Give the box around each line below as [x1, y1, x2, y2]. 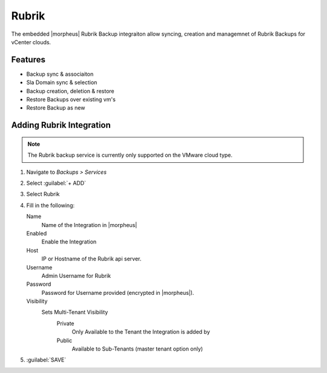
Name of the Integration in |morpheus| [41, 221, 137, 228]
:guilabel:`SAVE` [26, 356, 67, 363]
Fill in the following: [26, 202, 75, 209]
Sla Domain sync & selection [26, 79, 97, 86]
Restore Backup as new [26, 104, 85, 111]
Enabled [26, 229, 47, 237]
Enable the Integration [41, 238, 97, 245]
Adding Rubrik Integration [11, 120, 111, 130]
